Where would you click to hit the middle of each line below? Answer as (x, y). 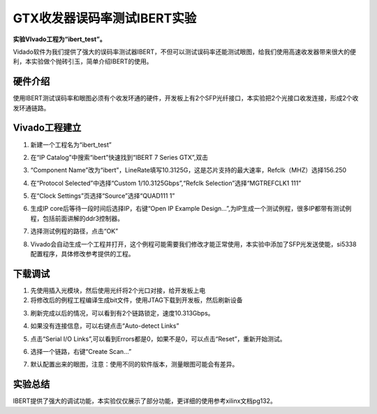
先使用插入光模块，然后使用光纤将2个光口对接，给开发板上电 (118, 290)
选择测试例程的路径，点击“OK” (74, 231)
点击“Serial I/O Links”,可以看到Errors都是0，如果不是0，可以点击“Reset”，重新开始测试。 (158, 339)
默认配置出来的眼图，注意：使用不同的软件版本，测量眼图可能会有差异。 (134, 364)
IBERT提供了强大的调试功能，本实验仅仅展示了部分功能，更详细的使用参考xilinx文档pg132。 (145, 401)
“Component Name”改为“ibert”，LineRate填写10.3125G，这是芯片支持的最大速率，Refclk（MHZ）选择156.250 (188, 170)
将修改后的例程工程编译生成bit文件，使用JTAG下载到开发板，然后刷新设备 (137, 300)
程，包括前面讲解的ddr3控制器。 (77, 218)
